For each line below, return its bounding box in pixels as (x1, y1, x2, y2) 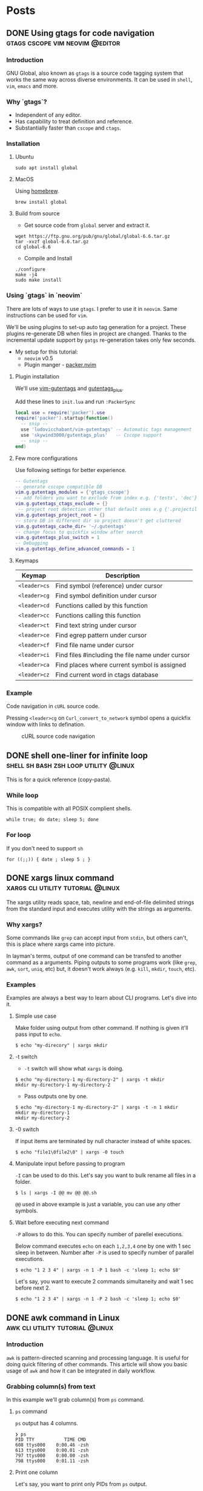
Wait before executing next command (15, 1219, 109, 1226)
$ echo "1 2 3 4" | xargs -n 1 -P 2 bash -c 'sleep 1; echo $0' (15, 1296, 181, 1302)
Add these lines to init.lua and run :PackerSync (15, 398, 136, 405)
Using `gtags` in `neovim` (6, 291, 83, 300)
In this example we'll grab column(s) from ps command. (6, 1396, 145, 1403)
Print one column (15, 1468, 58, 1476)
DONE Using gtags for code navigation (6, 28, 155, 38)
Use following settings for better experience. (15, 466, 127, 473)
